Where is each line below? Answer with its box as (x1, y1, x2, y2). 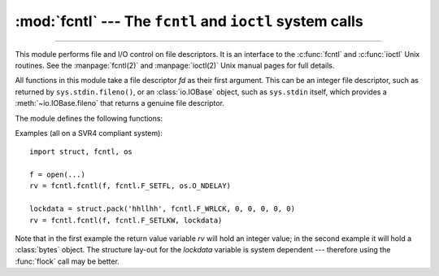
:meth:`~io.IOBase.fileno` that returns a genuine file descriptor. (15, 99, 225, 108)
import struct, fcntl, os (29, 147, 133, 156)
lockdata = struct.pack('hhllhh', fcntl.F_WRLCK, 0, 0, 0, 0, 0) (29, 204, 296, 213)
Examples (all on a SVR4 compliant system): (15, 128, 163, 138)
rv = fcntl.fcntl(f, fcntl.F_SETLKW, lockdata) (29, 216, 223, 225)
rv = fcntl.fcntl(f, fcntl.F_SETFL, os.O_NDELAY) (29, 182, 232, 191)
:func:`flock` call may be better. (15, 256, 120, 266)
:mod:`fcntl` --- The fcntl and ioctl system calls (15, 12, 363, 30)
